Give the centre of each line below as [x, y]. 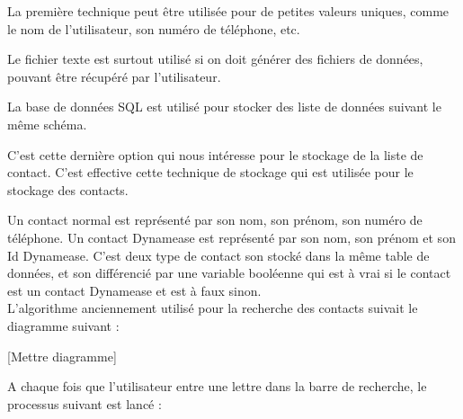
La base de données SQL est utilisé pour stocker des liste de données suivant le [224, 107]
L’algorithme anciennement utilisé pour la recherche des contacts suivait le [213, 308]
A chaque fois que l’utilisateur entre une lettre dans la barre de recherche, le [217, 386]
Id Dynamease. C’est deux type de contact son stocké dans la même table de [218, 255]
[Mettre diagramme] [62, 356]
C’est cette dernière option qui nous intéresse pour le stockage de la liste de [215, 154]
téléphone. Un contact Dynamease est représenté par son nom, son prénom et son [231, 237]
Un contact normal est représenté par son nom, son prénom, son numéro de [215, 220]
